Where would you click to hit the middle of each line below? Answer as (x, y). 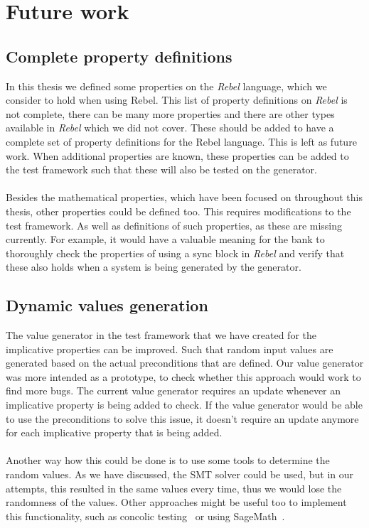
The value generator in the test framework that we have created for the (161, 335)
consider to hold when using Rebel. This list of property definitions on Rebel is (177, 100)
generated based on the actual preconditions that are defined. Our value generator (185, 363)
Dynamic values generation (107, 305)
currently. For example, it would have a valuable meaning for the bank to (165, 239)
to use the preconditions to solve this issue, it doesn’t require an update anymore (182, 418)
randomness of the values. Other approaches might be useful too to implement (176, 502)
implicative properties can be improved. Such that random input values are (170, 349)
